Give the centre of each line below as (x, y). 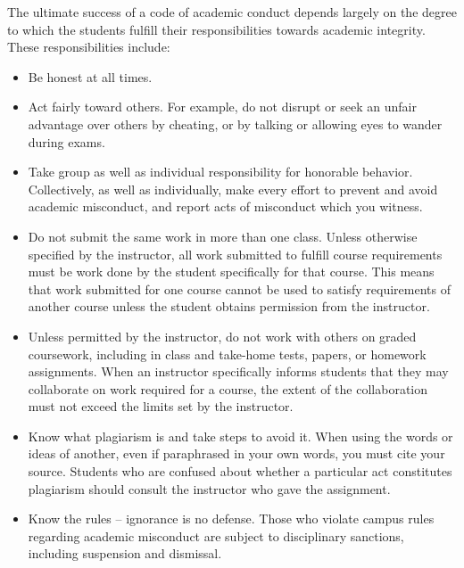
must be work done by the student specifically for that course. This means (231, 272)
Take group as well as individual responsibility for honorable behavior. (220, 172)
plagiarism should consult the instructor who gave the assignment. (209, 488)
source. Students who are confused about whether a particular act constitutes (240, 471)
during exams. (66, 141)
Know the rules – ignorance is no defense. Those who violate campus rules (231, 519)
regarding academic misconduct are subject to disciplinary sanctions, (216, 535)
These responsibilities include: (89, 47)
